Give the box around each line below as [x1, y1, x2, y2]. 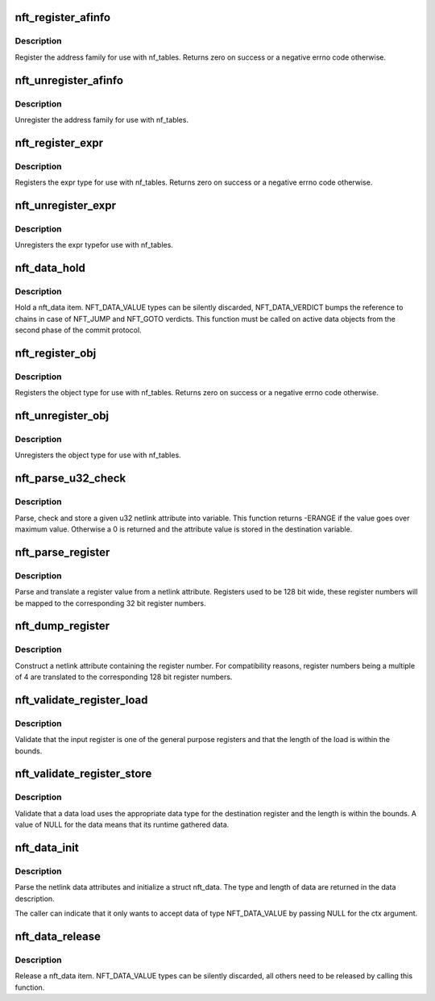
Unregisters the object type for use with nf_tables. [14, 450, 181, 460]
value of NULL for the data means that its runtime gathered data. [14, 820, 230, 830]
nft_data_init [14, 841, 80, 855]
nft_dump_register [14, 619, 110, 633]
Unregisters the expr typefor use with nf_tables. [14, 240, 173, 250]
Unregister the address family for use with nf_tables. [14, 115, 189, 124]
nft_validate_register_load [14, 693, 148, 707]
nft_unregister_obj [14, 409, 110, 423]
